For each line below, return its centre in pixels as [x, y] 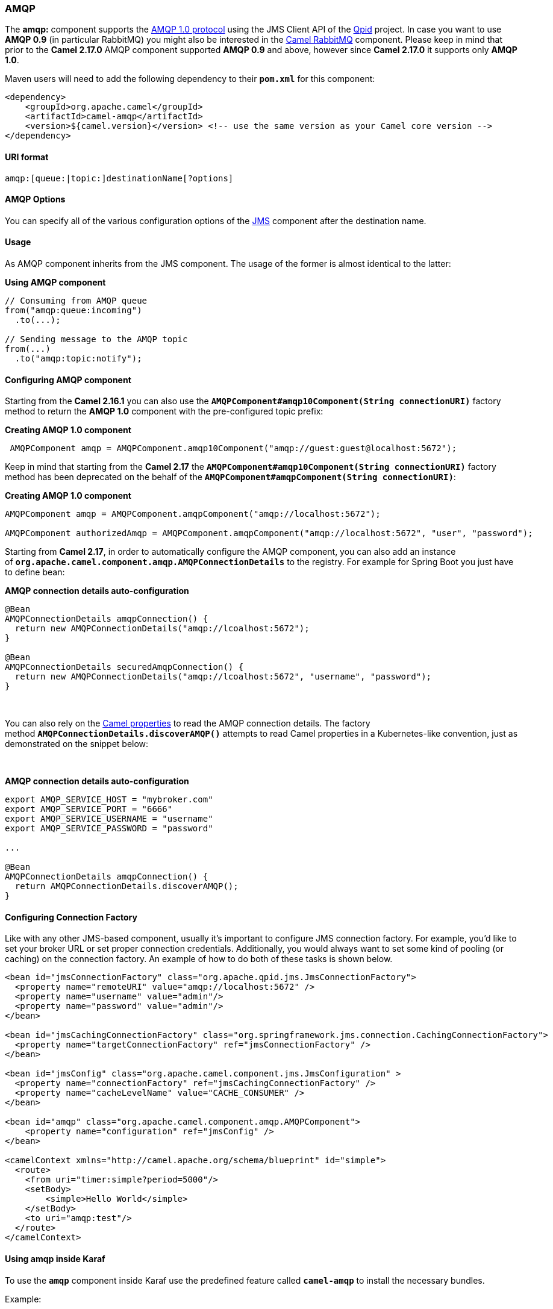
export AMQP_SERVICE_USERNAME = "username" [109, 819]
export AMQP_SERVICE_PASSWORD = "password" [109, 829]
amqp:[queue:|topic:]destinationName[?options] [119, 178]
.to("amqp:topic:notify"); [78, 359]
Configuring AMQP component [68, 380]
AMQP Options [35, 199]
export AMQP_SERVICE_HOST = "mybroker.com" [109, 800]
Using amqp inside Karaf [55, 1259]
